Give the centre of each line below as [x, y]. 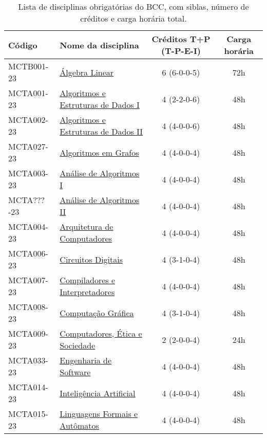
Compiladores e [88, 280]
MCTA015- [28, 414]
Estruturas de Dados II [101, 131]
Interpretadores [87, 292]
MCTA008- [28, 307]
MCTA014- [28, 387]
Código [23, 45]
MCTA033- [28, 360]
